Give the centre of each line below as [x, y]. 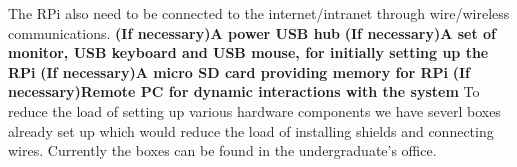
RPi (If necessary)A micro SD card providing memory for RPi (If [239, 71]
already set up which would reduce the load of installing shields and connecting [251, 130]
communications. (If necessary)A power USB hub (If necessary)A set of [252, 32]
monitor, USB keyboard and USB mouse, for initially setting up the [248, 52]
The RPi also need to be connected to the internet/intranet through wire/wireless [259, 13]
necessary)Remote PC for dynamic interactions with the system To [244, 91]
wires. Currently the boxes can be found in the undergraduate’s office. [222, 150]
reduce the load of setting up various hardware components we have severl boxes [254, 110]
